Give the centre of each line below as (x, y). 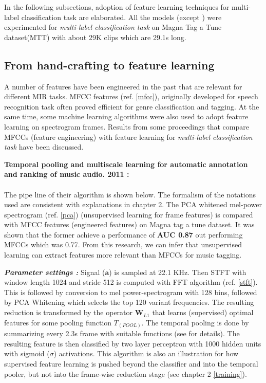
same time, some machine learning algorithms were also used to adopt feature (126, 116)
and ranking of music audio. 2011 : (67, 174)
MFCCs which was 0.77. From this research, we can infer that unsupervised (123, 244)
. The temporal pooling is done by (195, 322)
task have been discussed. (44, 147)
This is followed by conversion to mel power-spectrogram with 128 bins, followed (131, 292)
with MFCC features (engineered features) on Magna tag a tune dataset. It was (129, 224)
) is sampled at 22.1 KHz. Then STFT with (178, 272)
